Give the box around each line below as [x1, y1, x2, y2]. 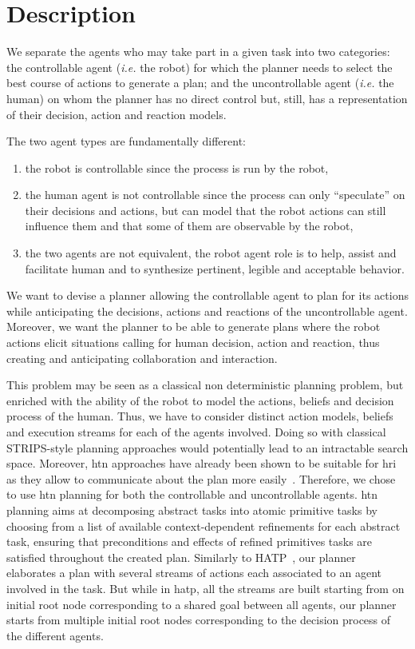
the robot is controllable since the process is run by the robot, [25, 159, 329, 176]
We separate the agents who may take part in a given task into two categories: [6, 43, 390, 60]
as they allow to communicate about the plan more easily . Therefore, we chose [6, 470, 396, 487]
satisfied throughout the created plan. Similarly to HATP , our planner [6, 548, 356, 565]
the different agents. [6, 627, 104, 643]
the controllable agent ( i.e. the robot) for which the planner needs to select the [6, 58, 393, 75]
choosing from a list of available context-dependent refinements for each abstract [6, 517, 401, 534]
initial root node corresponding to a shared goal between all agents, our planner [6, 595, 397, 612]
